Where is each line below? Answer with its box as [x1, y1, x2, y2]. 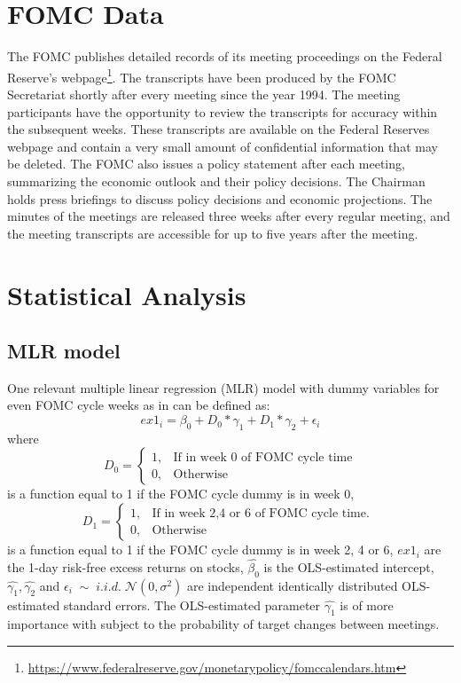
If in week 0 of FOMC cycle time [173, 451, 353, 464]
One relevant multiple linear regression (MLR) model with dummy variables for [7, 378, 440, 396]
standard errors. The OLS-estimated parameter [63, 595, 321, 614]
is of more [340, 595, 394, 614]
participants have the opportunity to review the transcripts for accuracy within [7, 102, 438, 121]
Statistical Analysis [7, 276, 246, 312]
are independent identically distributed [187, 576, 398, 594]
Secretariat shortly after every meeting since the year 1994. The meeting [7, 84, 401, 103]
